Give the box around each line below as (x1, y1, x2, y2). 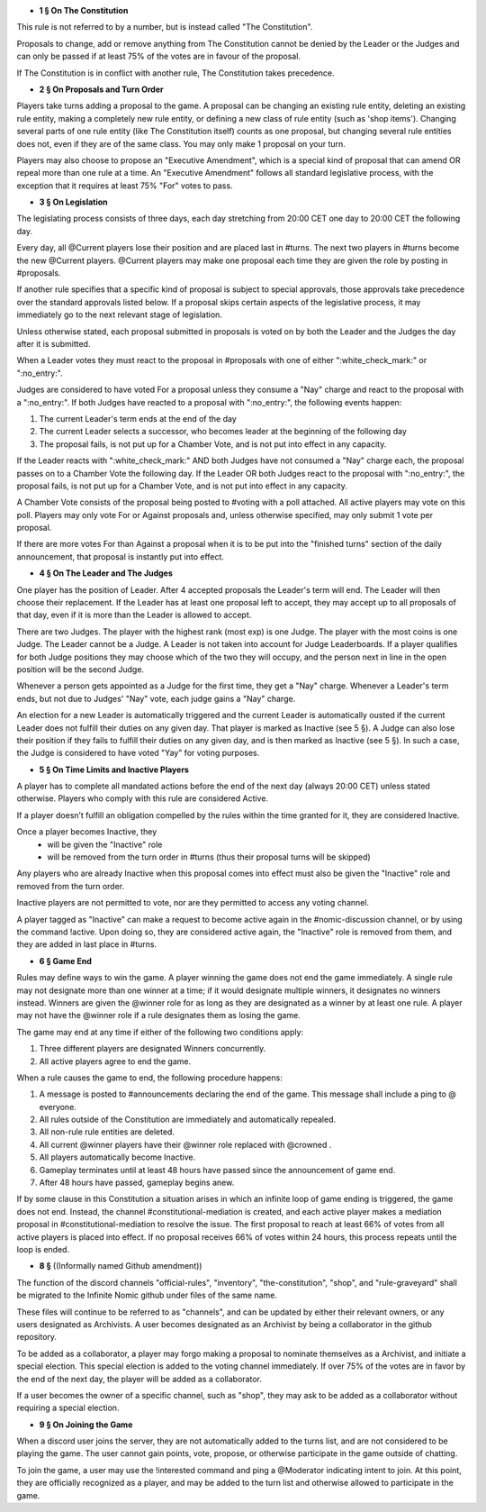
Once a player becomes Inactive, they (16, 826, 157, 837)
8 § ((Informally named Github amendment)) (39, 1261, 202, 1271)
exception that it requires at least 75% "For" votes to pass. (16, 180, 233, 191)
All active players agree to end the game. (39, 1055, 192, 1067)
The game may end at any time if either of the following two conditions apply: (16, 1026, 304, 1037)
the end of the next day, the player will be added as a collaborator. (16, 1373, 263, 1384)
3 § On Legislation (39, 196, 108, 207)
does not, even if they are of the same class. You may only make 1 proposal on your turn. (16, 138, 346, 149)
